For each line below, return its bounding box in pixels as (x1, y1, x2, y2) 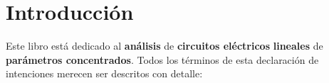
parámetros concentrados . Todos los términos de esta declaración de (6, 52, 319, 67)
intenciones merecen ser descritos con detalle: (6, 66, 203, 81)
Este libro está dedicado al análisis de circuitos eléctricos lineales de (6, 38, 323, 53)
